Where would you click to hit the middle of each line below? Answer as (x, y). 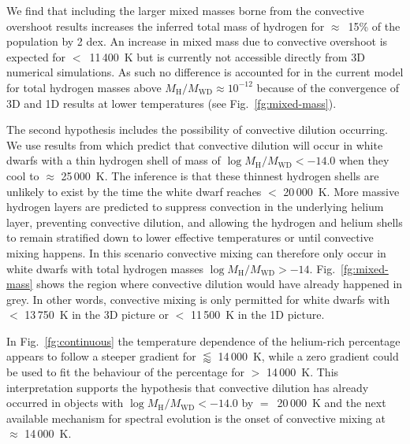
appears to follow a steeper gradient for (101, 356)
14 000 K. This (302, 372)
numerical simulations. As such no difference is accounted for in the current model (205, 72)
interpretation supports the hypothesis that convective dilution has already (188, 387)
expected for (36, 56)
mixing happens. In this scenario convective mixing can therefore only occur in (196, 252)
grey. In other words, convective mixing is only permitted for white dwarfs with (198, 299)
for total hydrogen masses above (84, 87)
